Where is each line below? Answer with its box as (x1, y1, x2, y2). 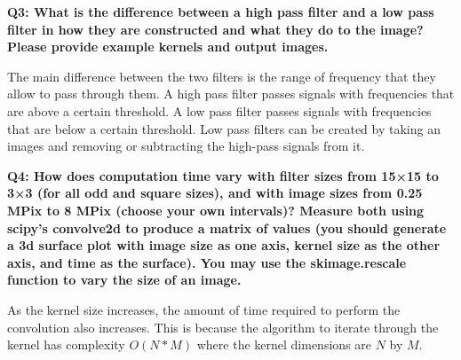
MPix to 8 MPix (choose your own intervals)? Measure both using (7, 200, 425, 219)
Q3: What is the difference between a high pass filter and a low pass (7, 3, 434, 20)
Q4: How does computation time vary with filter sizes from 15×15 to (7, 166, 439, 184)
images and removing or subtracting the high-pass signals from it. (7, 137, 365, 155)
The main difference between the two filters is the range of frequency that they (7, 67, 436, 85)
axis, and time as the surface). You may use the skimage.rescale (7, 253, 407, 271)
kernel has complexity (7, 335, 125, 354)
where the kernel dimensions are (196, 335, 371, 354)
